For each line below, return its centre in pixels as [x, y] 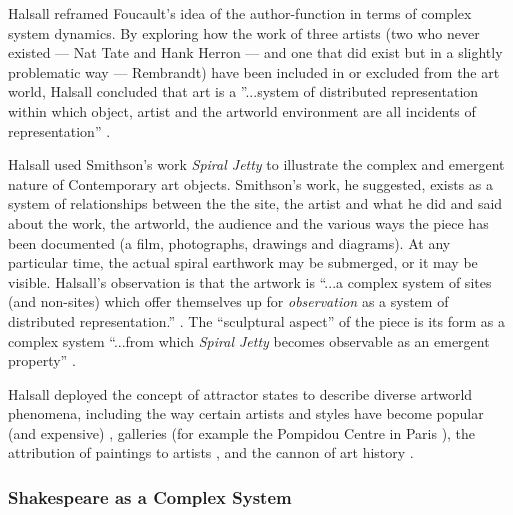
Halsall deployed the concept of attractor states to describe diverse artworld [240, 393]
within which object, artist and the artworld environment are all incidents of [242, 110]
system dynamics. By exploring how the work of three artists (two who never [244, 32]
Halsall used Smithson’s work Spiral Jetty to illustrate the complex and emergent [256, 164]
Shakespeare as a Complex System [150, 496]
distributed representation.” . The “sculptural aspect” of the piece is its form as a [256, 320]
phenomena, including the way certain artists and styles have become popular [246, 413]
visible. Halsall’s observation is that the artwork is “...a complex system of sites [250, 281]
